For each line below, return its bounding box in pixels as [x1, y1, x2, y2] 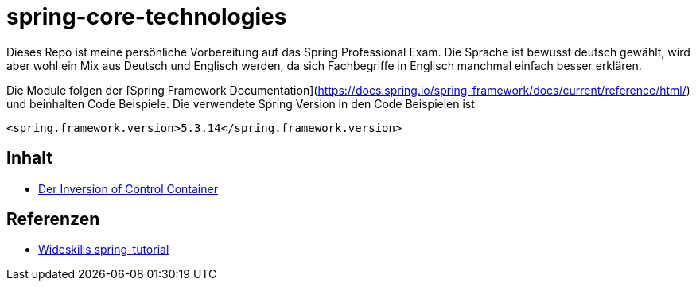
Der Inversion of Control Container [38, 181, 218, 196]
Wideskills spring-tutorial [38, 242, 169, 257]
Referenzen [6, 209, 100, 230]
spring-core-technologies [6, 3, 287, 30]
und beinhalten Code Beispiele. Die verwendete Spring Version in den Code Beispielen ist [6, 96, 475, 111]
